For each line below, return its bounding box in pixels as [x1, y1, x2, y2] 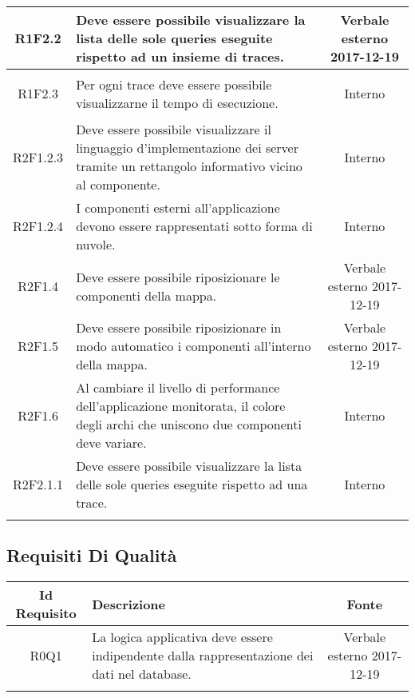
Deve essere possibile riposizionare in [76, 318, 282, 337]
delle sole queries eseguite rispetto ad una [76, 475, 308, 493]
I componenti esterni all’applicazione [76, 198, 280, 217]
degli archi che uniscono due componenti [76, 415, 302, 433]
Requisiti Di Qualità [6, 543, 177, 568]
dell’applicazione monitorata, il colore [76, 397, 286, 415]
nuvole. [76, 235, 116, 253]
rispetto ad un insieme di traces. [76, 47, 284, 66]
